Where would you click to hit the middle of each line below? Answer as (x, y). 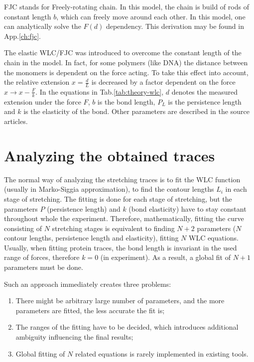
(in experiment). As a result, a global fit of (165, 257)
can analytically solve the (43, 26)
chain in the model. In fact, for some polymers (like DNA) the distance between (126, 62)
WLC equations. (213, 238)
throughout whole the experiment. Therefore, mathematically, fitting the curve (124, 218)
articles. (16, 121)
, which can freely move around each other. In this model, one (151, 16)
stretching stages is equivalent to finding (113, 228)
